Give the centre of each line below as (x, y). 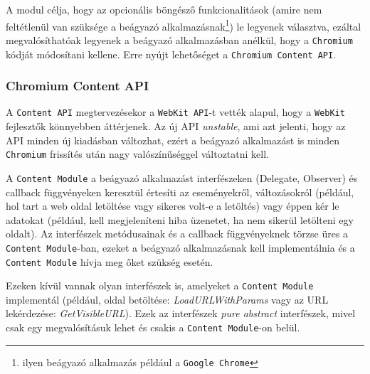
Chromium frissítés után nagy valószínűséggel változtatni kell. (137, 154)
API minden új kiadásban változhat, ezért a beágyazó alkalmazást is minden (173, 140)
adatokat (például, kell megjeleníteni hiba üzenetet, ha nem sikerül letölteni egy (180, 219)
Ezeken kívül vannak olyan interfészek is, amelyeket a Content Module (160, 285)
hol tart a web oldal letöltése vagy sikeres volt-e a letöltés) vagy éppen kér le (173, 206)
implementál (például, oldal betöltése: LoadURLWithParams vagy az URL (167, 299)
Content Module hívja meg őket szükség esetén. (110, 261)
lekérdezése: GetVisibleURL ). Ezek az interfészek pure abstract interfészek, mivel (181, 313)
